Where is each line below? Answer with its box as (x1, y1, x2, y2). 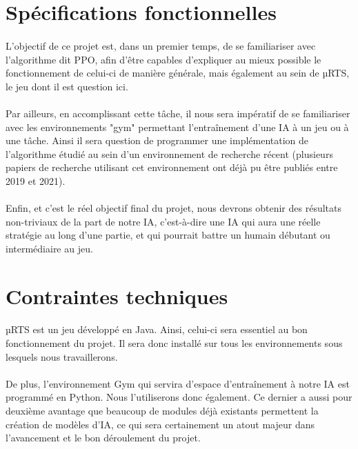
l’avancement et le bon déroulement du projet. (6, 430, 201, 445)
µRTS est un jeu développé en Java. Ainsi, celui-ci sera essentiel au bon (6, 322, 308, 337)
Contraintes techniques (6, 281, 228, 310)
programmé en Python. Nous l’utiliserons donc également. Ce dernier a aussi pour (6, 390, 352, 404)
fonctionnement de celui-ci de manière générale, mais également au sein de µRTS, (6, 66, 350, 80)
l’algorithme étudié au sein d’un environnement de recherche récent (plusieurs (6, 146, 333, 161)
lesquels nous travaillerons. (6, 349, 118, 363)
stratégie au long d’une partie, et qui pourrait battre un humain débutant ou (6, 228, 330, 242)
